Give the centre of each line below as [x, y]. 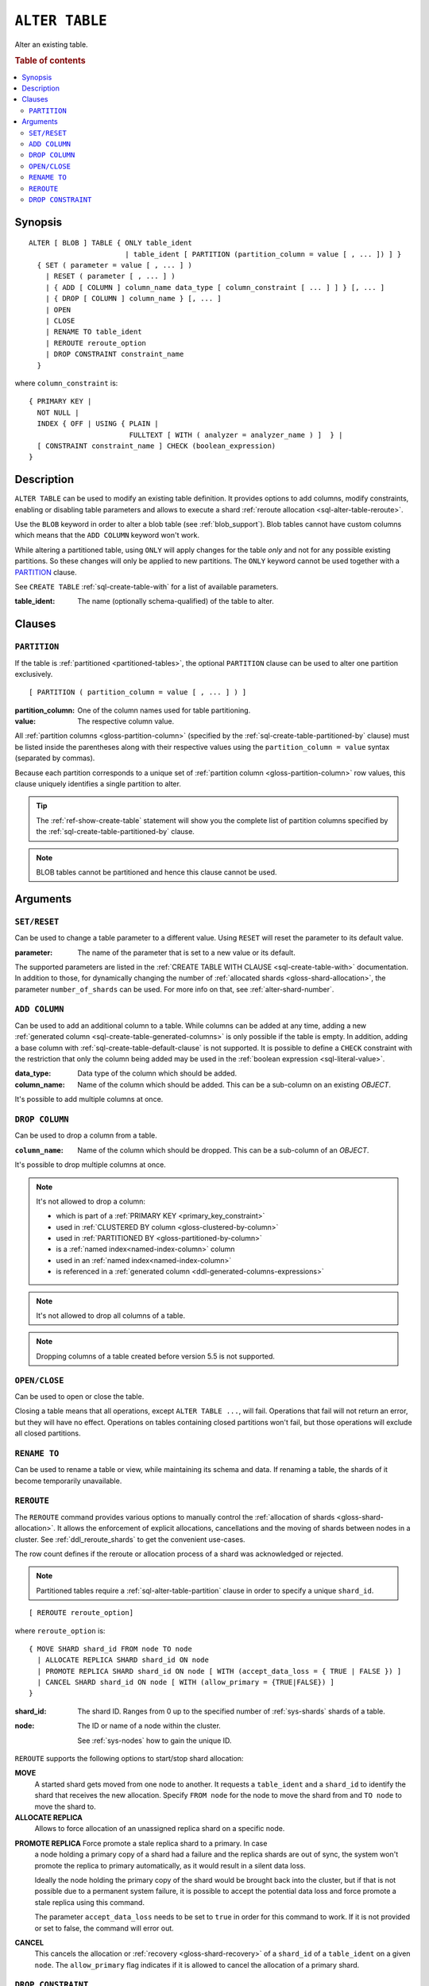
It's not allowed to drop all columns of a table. [111, 1316]
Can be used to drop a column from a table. [86, 1135]
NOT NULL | [58, 412]
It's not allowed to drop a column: [91, 1201]
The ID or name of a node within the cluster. [149, 1726]
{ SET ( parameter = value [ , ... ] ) [114, 265]
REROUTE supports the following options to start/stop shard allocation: [129, 1759]
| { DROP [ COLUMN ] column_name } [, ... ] [133, 299]
